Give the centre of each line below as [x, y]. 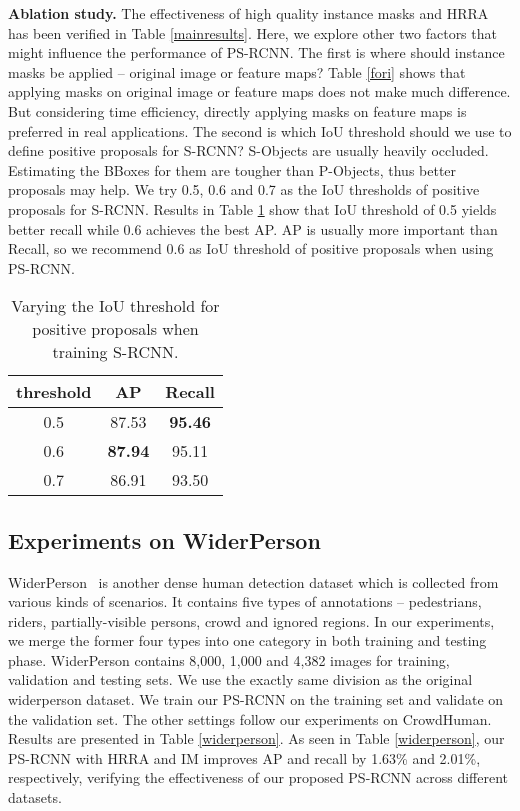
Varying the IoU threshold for [115, 306]
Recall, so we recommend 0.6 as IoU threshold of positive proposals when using [251, 248]
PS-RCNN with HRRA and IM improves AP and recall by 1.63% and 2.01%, [244, 757]
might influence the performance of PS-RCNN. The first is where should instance [256, 52]
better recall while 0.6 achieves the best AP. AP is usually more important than [253, 228]
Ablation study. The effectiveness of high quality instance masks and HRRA [248, 13]
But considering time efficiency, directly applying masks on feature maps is [237, 110]
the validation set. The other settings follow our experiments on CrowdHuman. [250, 718]
